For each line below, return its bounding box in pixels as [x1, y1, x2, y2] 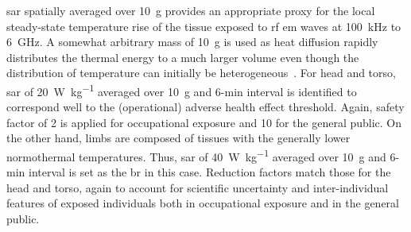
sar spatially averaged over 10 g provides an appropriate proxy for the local [6, 2, 375, 18]
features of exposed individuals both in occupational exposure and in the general [6, 195, 399, 211]
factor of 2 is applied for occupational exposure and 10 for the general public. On [6, 114, 402, 130]
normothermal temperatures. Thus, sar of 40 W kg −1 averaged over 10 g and [6, 146, 386, 164]
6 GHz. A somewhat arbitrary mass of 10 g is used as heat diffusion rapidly [6, 33, 378, 50]
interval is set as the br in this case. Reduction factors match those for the [28, 164, 391, 180]
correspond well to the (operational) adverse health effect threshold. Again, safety [6, 99, 405, 115]
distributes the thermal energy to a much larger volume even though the [6, 48, 359, 65]
